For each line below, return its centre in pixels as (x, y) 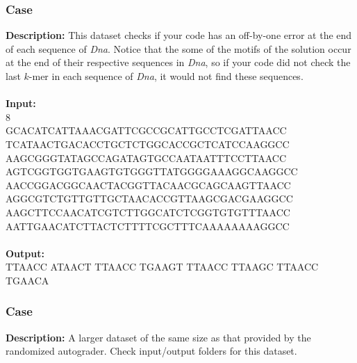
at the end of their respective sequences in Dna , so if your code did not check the (178, 62)
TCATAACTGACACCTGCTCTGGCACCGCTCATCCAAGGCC (148, 144)
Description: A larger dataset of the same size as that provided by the (158, 337)
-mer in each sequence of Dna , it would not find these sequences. (166, 76)
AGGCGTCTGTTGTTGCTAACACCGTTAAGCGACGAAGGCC (149, 199)
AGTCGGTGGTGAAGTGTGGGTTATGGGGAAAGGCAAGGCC (152, 171)
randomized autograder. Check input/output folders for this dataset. (151, 351)
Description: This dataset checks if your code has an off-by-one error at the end (179, 35)
